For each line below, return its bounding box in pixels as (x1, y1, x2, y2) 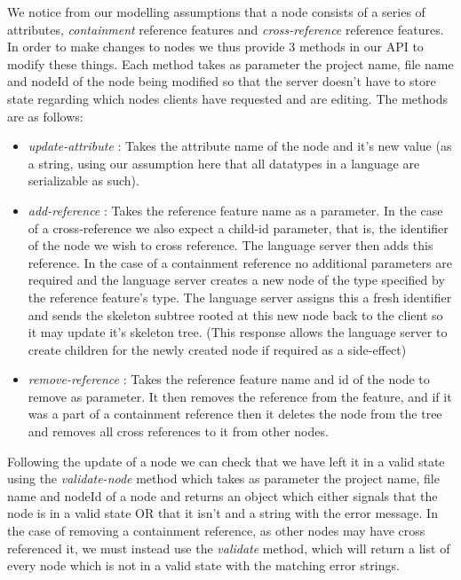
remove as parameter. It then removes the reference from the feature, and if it (28, 387, 452, 405)
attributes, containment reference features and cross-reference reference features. (7, 20, 444, 38)
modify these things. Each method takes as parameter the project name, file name (7, 54, 454, 73)
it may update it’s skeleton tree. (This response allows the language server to (28, 323, 448, 341)
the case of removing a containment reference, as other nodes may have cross (7, 521, 425, 540)
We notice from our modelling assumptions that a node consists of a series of (7, 3, 425, 20)
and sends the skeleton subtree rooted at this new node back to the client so (28, 305, 443, 324)
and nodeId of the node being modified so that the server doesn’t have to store (7, 72, 436, 90)
